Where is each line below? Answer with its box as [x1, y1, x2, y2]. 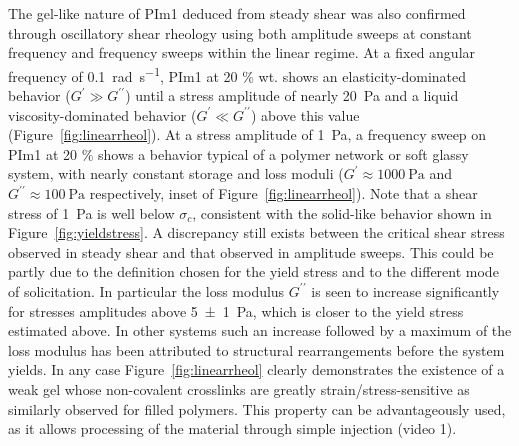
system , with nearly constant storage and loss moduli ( [8, 163, 344, 184]
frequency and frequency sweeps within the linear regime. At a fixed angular [8, 42, 476, 63]
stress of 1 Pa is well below [8, 202, 175, 223]
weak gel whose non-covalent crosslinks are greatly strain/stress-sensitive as [8, 378, 470, 399]
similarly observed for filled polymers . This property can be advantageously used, [8, 398, 506, 419]
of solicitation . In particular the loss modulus [8, 280, 285, 301]
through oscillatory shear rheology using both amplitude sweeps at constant [8, 22, 472, 43]
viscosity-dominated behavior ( [8, 104, 197, 125]
